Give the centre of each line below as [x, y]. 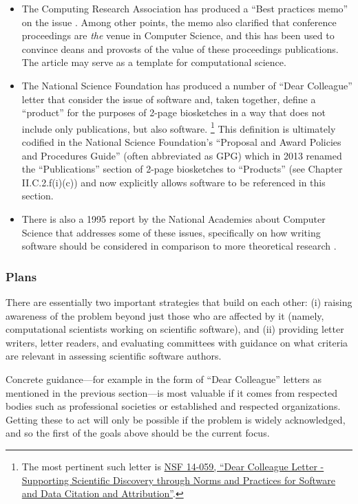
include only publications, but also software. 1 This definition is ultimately [179, 127]
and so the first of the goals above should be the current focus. [138, 433]
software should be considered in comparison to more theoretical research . [179, 246]
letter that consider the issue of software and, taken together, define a [169, 99]
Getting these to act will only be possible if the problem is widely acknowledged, [176, 419]
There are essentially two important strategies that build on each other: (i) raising [179, 302]
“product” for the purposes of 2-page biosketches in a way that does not [173, 112]
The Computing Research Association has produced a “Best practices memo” [185, 8]
